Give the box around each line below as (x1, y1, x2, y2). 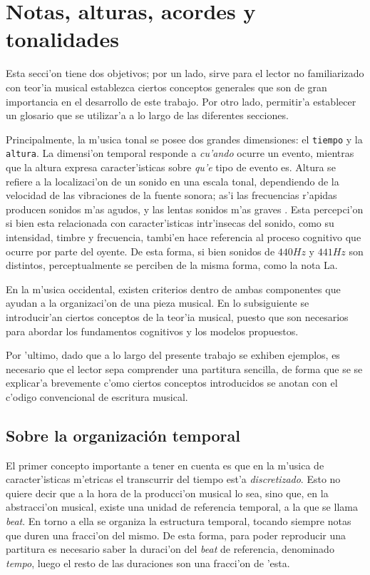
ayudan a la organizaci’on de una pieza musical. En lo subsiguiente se (6, 295, 309, 310)
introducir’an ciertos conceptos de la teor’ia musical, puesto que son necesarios (6, 309, 349, 324)
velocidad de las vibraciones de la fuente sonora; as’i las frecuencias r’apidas (6, 188, 337, 203)
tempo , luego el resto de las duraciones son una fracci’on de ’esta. (6, 555, 290, 570)
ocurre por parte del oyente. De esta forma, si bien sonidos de (6, 243, 275, 258)
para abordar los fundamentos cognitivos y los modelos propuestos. (6, 323, 299, 338)
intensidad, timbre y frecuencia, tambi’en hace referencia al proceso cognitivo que (6, 229, 361, 244)
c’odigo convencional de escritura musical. (6, 389, 188, 404)
